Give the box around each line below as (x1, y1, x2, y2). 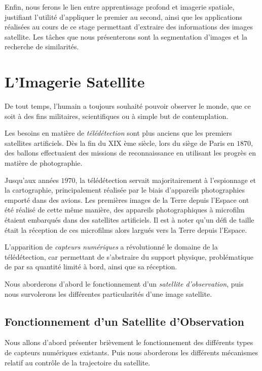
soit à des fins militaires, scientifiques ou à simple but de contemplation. (5, 110, 229, 121)
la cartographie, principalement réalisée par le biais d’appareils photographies (5, 184, 245, 195)
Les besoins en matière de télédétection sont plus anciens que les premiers (5, 128, 232, 138)
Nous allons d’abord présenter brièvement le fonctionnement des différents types (5, 337, 253, 348)
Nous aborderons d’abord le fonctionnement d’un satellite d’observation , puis (5, 279, 244, 289)
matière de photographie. (5, 158, 83, 168)
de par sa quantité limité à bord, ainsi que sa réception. (5, 261, 177, 272)
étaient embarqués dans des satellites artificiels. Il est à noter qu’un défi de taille (5, 214, 254, 225)
